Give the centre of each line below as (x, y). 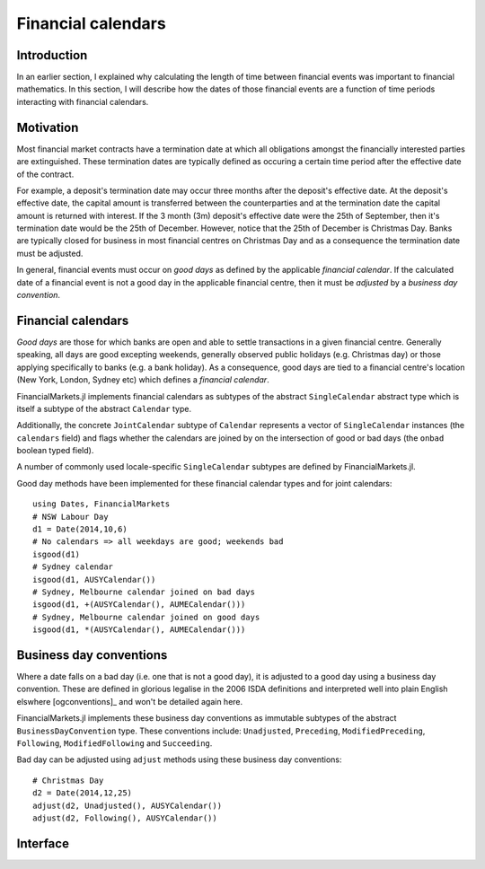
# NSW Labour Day (71, 517)
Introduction (52, 55)
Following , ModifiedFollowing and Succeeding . (115, 743)
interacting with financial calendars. (83, 101)
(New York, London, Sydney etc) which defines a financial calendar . (143, 380)
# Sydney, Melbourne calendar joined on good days (146, 617)
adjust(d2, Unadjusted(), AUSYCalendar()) (128, 805)
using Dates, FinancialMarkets (101, 504)
